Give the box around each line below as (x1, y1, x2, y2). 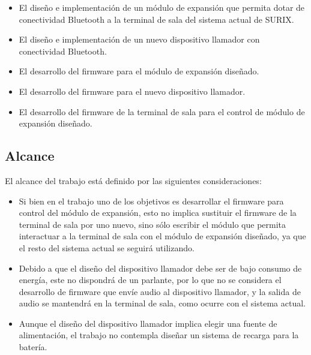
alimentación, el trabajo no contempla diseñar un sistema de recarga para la (19, 329, 299, 341)
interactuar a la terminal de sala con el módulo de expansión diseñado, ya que (19, 230, 306, 242)
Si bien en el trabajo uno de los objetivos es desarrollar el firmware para (19, 194, 284, 207)
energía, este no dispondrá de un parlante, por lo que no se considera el (19, 273, 282, 286)
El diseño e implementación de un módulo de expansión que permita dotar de (19, 1, 305, 13)
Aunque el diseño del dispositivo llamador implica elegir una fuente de (19, 317, 277, 329)
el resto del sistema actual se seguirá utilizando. (19, 241, 195, 254)
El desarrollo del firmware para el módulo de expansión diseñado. (19, 65, 259, 77)
